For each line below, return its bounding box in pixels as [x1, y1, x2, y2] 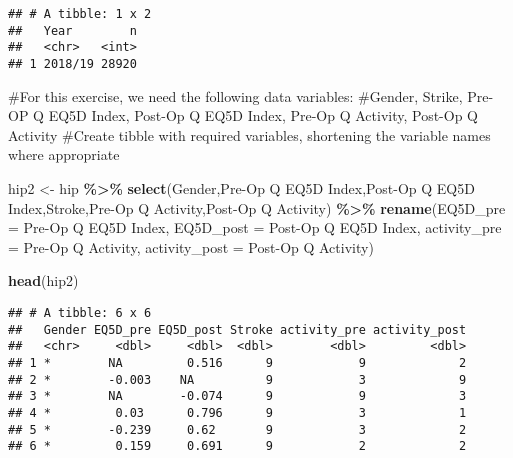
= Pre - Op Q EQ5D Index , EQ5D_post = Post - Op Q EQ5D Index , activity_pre [8, 217, 502, 238]
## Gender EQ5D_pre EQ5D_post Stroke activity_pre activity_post [8, 322, 467, 337]
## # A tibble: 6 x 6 [8, 305, 152, 320]
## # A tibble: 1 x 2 [8, 7, 152, 21]
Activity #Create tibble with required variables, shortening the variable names [8, 124, 491, 145]
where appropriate [8, 144, 120, 165]
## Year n [8, 23, 137, 38]
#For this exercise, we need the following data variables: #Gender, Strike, [8, 85, 463, 106]
